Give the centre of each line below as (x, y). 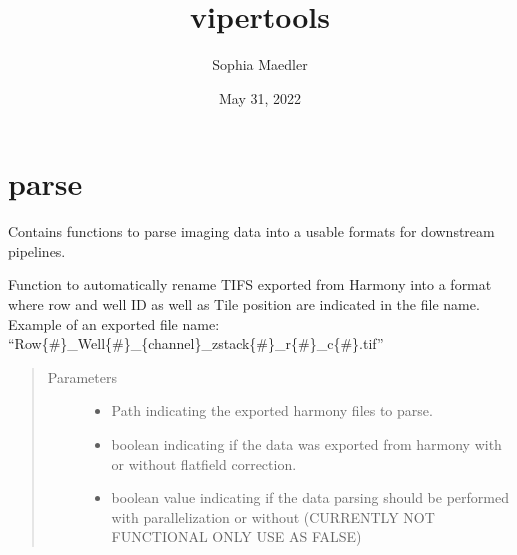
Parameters (82, 376)
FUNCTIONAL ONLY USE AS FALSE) (236, 536)
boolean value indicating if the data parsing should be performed (310, 497)
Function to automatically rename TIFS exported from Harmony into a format (250, 284)
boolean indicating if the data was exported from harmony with (306, 444)
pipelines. (37, 250)
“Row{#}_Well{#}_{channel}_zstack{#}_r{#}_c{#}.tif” (196, 343)
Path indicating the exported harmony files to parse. (272, 410)
